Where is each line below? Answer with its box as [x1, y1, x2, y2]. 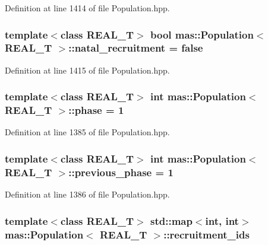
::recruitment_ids [163, 227, 250, 241]
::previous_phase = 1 [68, 164, 174, 179]
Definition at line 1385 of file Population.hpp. [5, 126, 170, 138]
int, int [205, 213, 239, 228]
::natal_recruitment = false [68, 40, 203, 55]
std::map [150, 213, 193, 228]
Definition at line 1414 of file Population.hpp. [5, 2, 170, 14]
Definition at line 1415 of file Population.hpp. [5, 63, 170, 76]
